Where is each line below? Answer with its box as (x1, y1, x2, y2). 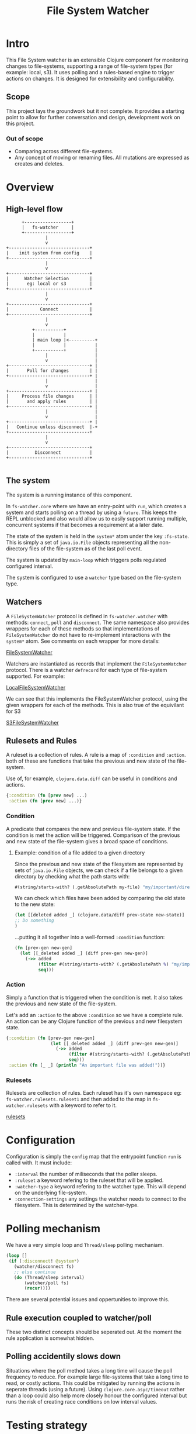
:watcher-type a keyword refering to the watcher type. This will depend (14, 1183, 187, 1190)
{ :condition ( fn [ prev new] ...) (6, 792, 87, 799)
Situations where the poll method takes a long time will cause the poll (6, 1367, 173, 1374)
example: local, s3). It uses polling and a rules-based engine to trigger (6, 68, 175, 75)
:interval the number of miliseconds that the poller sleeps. (14, 1171, 157, 1178)
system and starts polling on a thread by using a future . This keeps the (6, 509, 177, 516)
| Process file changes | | (6, 394, 98, 399)
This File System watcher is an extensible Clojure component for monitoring (6, 56, 188, 63)
